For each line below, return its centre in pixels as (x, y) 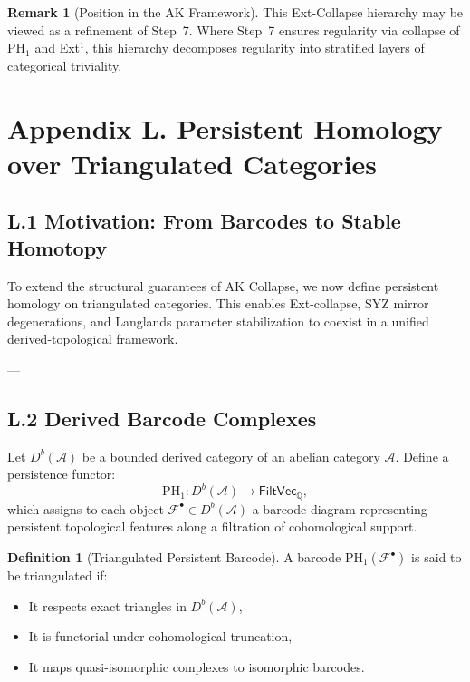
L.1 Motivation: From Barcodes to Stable (204, 221)
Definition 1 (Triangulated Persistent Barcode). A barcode (174, 557)
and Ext (57, 48)
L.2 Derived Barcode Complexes (162, 418)
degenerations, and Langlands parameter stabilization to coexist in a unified (218, 321)
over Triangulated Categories (192, 163)
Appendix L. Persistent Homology (225, 127)
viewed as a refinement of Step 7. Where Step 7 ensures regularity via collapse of (234, 29)
